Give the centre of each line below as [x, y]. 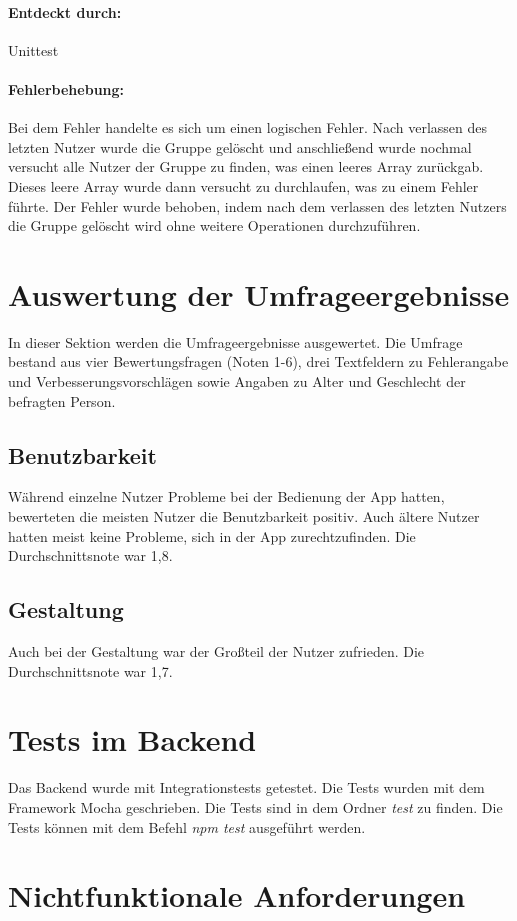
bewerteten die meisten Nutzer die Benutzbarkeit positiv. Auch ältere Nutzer [244, 516]
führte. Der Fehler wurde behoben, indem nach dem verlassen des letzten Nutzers [257, 205]
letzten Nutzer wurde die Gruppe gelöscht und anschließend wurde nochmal [240, 146]
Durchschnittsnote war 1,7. [90, 670]
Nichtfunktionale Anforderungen [237, 895]
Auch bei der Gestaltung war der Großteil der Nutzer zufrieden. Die [216, 651]
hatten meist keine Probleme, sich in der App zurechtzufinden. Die [212, 535]
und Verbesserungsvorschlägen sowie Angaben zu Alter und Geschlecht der [237, 381]
